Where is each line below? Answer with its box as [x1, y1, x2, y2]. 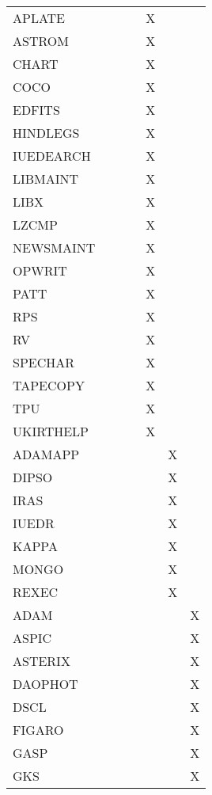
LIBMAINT [13, 169, 79, 188]
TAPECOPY [13, 376, 85, 394]
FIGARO [13, 721, 64, 739]
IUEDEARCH [13, 146, 91, 165]
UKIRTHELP [13, 422, 89, 440]
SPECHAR [13, 353, 75, 371]
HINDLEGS [13, 124, 80, 142]
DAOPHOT [13, 675, 78, 693]
